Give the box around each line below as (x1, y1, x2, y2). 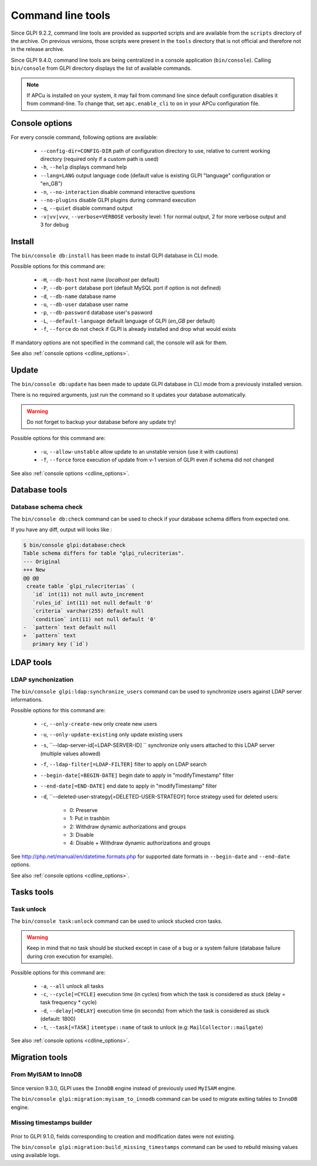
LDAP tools (11, 658, 52, 668)
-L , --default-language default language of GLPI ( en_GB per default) (40, 317, 215, 324)
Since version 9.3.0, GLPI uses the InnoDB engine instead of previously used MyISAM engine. (11, 1084, 237, 1091)
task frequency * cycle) (40, 999, 97, 1006)
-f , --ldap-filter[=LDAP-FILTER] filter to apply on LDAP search (40, 761, 207, 768)
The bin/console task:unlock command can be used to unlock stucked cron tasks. (11, 917, 222, 924)
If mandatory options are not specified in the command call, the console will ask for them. (11, 339, 228, 346)
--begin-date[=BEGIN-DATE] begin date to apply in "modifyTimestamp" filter (40, 772, 234, 779)
